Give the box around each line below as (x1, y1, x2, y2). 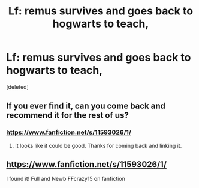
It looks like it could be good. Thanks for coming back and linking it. (14, 142, 182, 149)
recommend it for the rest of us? (6, 110, 129, 121)
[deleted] (6, 83, 29, 91)
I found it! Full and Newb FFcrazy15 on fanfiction (6, 175, 126, 183)
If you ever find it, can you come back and (6, 101, 166, 111)
